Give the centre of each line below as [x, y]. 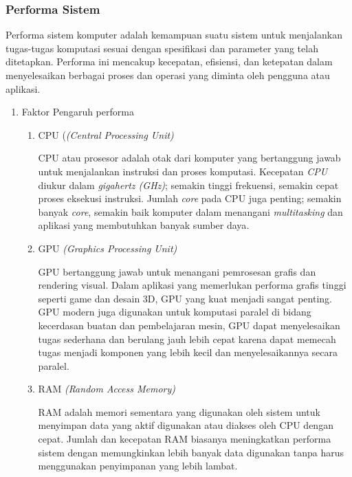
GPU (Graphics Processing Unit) [108, 248]
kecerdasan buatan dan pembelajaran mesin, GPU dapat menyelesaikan [189, 325]
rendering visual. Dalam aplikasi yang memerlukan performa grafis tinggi [192, 285]
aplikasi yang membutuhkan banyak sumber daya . [144, 225]
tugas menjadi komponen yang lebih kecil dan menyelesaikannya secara [188, 352]
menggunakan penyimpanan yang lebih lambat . [138, 466]
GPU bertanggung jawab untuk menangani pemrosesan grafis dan [177, 271]
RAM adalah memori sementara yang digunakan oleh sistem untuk [179, 411]
